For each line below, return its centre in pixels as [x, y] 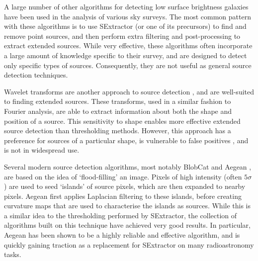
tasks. [13, 254]
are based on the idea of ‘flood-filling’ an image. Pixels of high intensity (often [123, 176]
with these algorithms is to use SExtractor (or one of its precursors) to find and [125, 26]
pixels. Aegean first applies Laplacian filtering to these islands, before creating [123, 196]
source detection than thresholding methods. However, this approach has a [118, 130]
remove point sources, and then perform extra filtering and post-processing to [122, 36]
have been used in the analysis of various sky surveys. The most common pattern [128, 16]
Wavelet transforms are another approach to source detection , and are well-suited [129, 91]
